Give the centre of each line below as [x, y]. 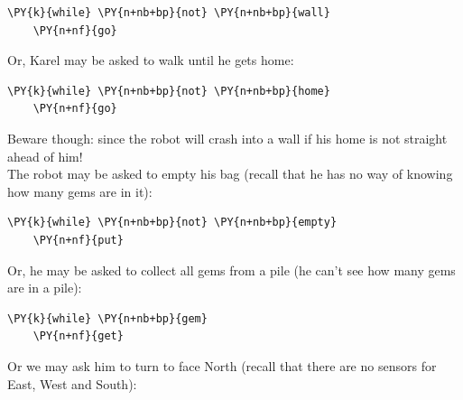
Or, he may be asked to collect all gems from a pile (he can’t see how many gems [231, 270]
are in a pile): [45, 288]
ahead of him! [45, 156]
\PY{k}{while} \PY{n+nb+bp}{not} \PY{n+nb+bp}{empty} [172, 223]
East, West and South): [72, 383]
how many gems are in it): [80, 191]
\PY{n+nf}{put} [78, 240]
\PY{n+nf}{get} [78, 336]
